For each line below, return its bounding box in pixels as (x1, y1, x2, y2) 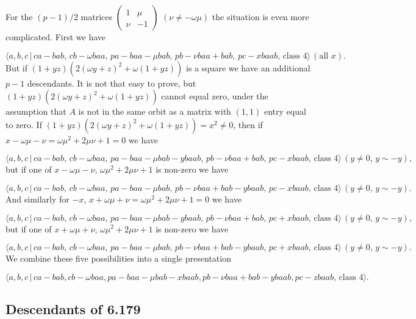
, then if (233, 118, 263, 131)
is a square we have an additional (185, 61, 310, 74)
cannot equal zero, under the (161, 90, 268, 102)
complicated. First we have (5, 30, 106, 43)
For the (5, 10, 33, 23)
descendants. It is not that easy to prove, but (27, 76, 196, 89)
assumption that (5, 105, 66, 118)
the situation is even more (212, 10, 309, 23)
